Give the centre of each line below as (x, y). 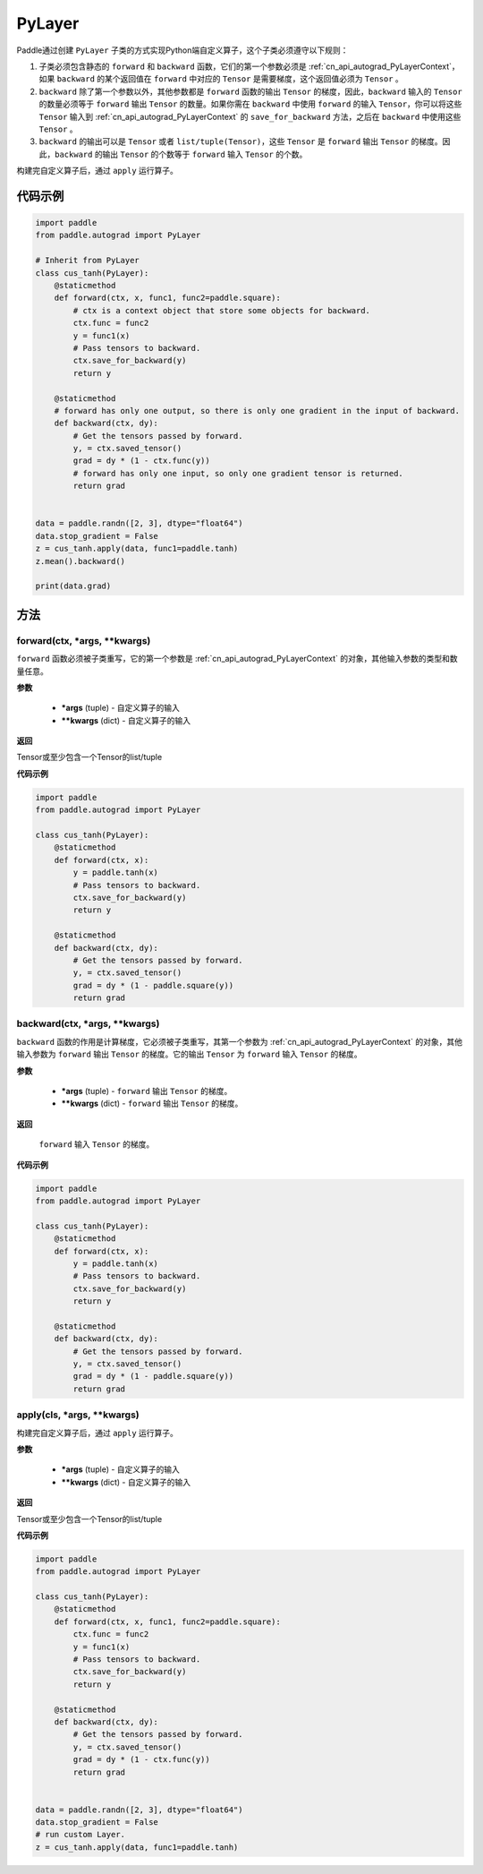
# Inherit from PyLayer (88, 261)
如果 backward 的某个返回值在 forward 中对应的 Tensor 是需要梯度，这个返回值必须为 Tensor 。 (221, 79)
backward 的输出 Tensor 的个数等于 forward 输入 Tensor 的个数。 (181, 154)
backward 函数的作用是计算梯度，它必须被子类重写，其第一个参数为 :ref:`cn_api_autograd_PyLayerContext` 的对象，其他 (239, 1041)
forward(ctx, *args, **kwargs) (84, 640)
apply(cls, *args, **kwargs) (78, 1415)
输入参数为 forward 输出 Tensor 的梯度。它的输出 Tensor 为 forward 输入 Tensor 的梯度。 (189, 1054)
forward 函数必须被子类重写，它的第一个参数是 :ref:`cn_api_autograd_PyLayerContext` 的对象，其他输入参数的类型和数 (237, 659)
